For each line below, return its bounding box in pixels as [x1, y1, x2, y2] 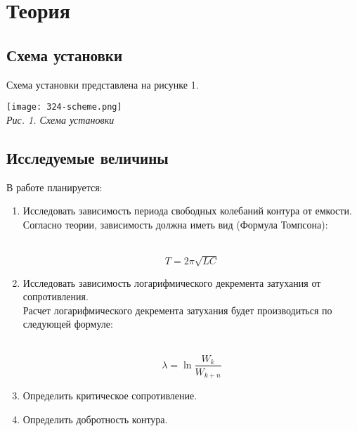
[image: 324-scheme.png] [6, 102, 122, 112]
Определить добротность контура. [22, 411, 168, 426]
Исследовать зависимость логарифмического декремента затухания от [22, 275, 321, 290]
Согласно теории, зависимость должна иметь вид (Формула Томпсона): [22, 217, 328, 231]
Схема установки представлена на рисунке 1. [6, 77, 199, 91]
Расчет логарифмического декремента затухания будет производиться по [22, 302, 332, 317]
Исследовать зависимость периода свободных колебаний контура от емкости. [22, 203, 352, 218]
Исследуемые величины [6, 146, 169, 168]
